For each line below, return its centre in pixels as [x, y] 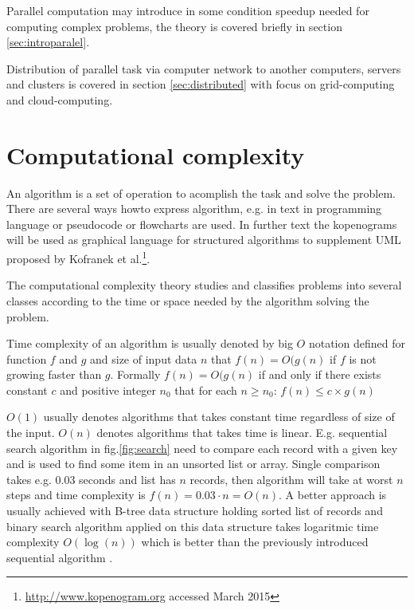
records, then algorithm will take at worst [291, 479]
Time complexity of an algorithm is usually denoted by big [150, 343]
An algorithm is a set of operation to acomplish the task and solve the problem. [201, 193]
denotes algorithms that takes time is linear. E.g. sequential [242, 433]
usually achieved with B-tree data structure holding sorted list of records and [195, 511]
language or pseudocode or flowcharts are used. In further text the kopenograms [202, 224]
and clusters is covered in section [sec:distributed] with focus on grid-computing [201, 84]
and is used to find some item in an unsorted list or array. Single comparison [193, 464]
